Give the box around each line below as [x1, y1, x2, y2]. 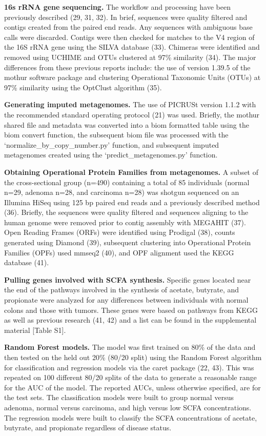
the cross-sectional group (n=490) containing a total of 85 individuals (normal [4, 176, 250, 187]
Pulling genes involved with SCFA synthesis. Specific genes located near [4, 274, 251, 285]
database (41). [4, 257, 49, 268]
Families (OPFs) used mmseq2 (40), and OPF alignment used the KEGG [4, 247, 234, 257]
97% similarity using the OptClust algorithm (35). [4, 82, 162, 92]
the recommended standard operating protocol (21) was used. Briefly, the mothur [4, 109, 260, 120]
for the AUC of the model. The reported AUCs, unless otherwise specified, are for [4, 382, 261, 392]
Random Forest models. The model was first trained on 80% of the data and [4, 342, 256, 352]
